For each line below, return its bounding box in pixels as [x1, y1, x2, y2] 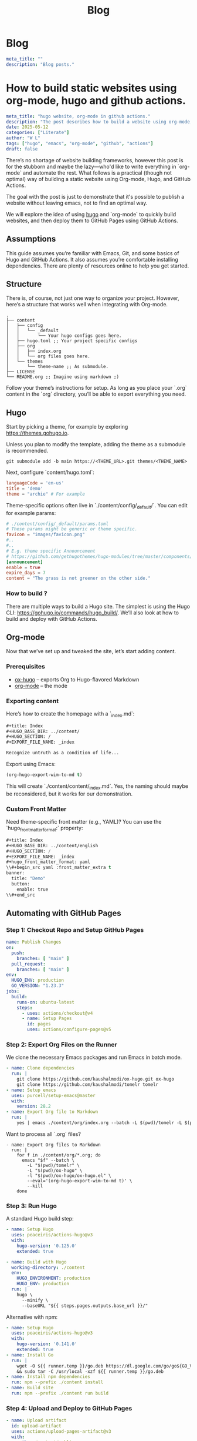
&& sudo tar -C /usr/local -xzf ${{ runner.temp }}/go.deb [16, 1368, 164, 1375]
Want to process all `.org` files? [6, 1130, 81, 1138]
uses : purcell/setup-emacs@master [11, 1092, 96, 1098]
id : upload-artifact [11, 1423, 62, 1429]
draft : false [6, 146, 38, 152]
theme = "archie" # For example [6, 491, 85, 497]
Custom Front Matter [6, 805, 67, 813]
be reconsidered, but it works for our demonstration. [6, 790, 133, 797]
